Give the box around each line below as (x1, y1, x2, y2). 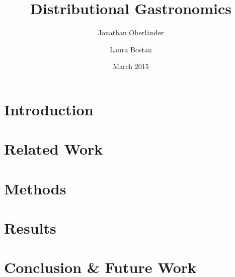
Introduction (4, 99, 94, 119)
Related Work (4, 138, 103, 159)
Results (4, 218, 56, 238)
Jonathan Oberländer (98, 27, 164, 38)
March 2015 (113, 61, 149, 72)
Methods (4, 178, 66, 198)
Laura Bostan (110, 44, 152, 54)
